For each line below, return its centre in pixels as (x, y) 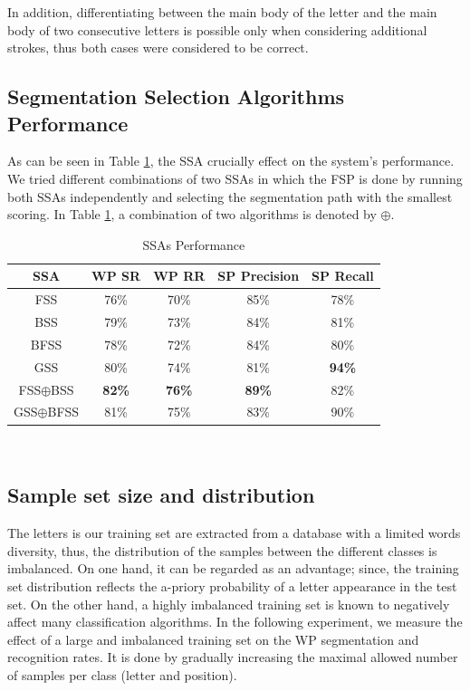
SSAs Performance (194, 244)
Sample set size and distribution (161, 495)
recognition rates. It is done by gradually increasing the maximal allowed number (233, 657)
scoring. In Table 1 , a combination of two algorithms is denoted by (192, 214)
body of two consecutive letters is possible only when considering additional (217, 29)
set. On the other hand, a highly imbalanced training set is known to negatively (229, 604)
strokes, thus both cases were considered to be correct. (158, 48)
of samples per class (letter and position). (122, 675)
